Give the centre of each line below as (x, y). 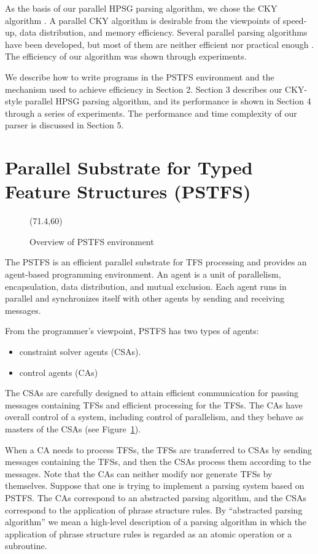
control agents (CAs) (59, 372)
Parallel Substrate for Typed (129, 167)
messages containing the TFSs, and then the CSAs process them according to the (158, 462)
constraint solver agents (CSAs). (80, 351)
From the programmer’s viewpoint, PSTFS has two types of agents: (132, 331)
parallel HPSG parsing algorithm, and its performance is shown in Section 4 (168, 101)
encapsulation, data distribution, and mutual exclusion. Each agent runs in (146, 286)
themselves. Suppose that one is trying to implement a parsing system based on (155, 486)
